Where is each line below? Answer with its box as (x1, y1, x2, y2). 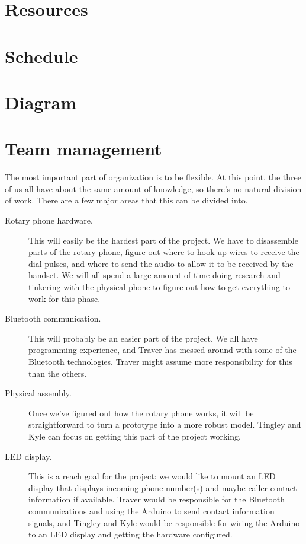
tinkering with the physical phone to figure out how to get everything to (28, 281, 290, 292)
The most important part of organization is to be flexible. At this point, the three (5, 171, 301, 183)
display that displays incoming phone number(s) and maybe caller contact (28, 481, 297, 494)
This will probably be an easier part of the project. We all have (28, 332, 258, 344)
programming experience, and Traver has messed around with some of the (28, 343, 297, 356)
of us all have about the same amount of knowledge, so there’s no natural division (5, 182, 302, 195)
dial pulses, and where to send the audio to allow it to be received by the (28, 257, 294, 269)
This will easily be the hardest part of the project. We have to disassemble (28, 234, 298, 246)
